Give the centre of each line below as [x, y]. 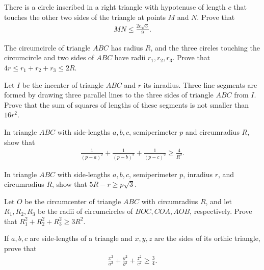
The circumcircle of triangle [47, 47]
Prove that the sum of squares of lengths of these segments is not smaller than [127, 104]
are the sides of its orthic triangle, [207, 238]
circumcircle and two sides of [49, 57]
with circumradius [170, 201]
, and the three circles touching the [205, 47]
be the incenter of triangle [63, 84]
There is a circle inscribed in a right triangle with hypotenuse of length [115, 7]
